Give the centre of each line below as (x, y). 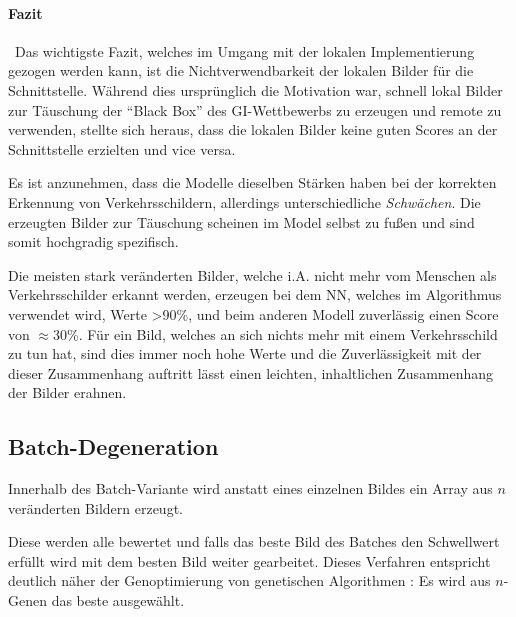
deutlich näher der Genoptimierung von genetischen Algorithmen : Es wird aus (249, 580)
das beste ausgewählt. (118, 600)
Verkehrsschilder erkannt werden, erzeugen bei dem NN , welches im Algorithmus (255, 294)
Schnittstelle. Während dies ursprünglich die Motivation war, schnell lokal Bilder (255, 89)
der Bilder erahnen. (67, 392)
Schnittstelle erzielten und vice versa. (122, 148)
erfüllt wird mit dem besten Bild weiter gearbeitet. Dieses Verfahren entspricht (249, 560)
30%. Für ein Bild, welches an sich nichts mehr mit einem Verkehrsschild (275, 333)
